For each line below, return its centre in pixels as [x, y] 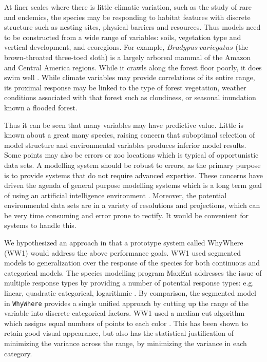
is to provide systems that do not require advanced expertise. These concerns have [133, 175]
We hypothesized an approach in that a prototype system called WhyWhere [124, 243]
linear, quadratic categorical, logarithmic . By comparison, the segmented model [130, 293]
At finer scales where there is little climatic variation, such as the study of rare [128, 7]
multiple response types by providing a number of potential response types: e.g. [129, 283]
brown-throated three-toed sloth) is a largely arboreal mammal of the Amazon [128, 57]
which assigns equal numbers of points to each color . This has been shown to [126, 323]
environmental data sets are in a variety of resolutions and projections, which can [132, 205]
